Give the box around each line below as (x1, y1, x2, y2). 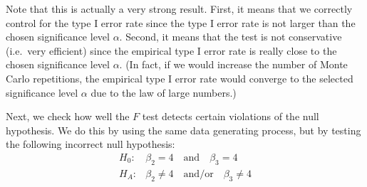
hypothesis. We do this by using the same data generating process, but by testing (6, 122, 361, 137)
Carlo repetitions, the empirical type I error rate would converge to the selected (6, 70, 353, 85)
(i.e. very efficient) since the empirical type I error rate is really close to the (6, 43, 337, 58)
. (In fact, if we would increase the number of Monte (119, 57, 348, 72)
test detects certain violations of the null (142, 109, 319, 124)
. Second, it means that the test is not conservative (119, 29, 342, 44)
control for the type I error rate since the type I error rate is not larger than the (6, 15, 356, 30)
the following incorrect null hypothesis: (6, 137, 175, 151)
